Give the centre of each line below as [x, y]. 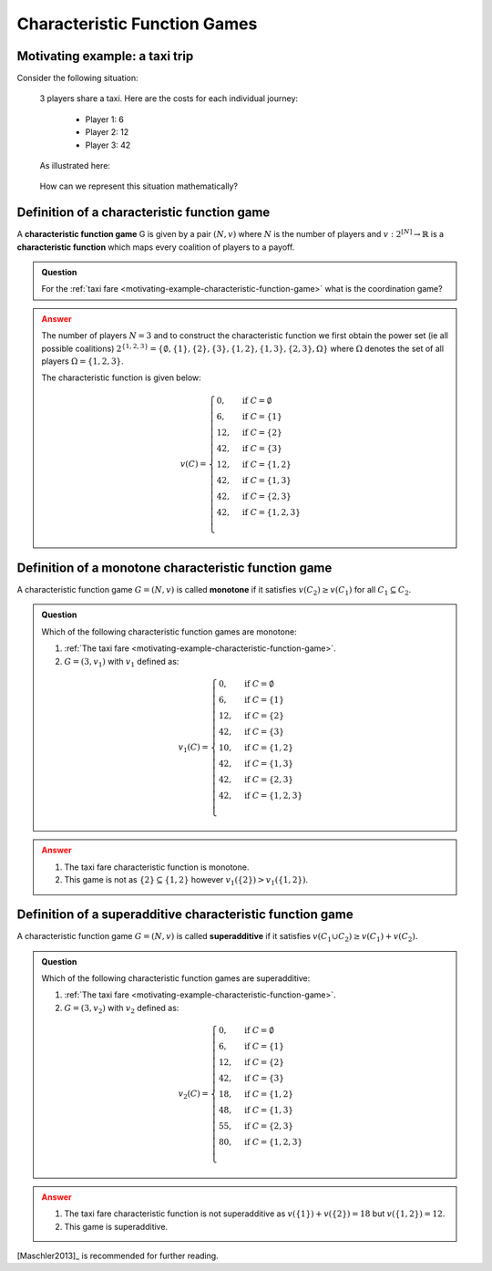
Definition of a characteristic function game [143, 213]
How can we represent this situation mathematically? [139, 186]
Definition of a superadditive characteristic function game [185, 915]
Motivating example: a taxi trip [105, 56]
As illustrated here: [75, 166]
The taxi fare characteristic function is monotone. [157, 867]
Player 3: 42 [108, 145]
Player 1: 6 [105, 119]
